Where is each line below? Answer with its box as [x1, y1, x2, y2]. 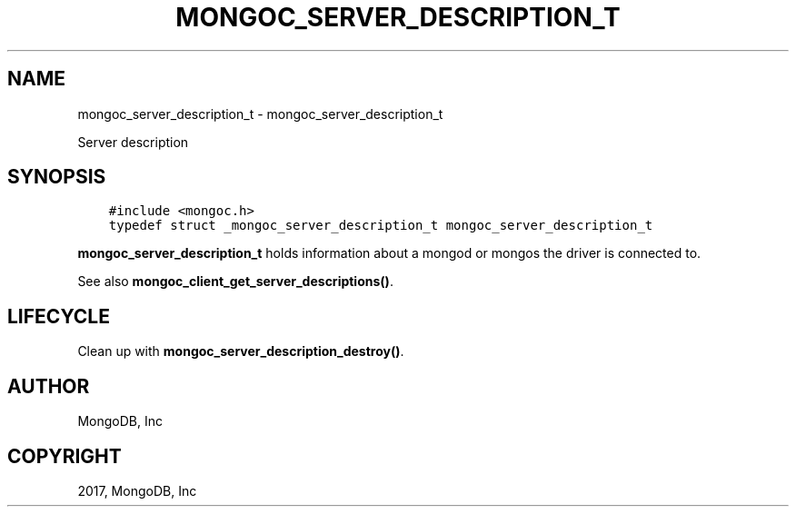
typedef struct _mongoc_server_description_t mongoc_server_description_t [108, 218, 653, 233]
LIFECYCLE [7, 304, 110, 328]
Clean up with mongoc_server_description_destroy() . [77, 343, 404, 360]
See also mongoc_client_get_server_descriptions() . [77, 273, 393, 290]
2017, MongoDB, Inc [77, 482, 197, 499]
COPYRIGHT [7, 444, 122, 468]
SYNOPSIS [7, 165, 106, 189]
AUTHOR [7, 374, 90, 398]
